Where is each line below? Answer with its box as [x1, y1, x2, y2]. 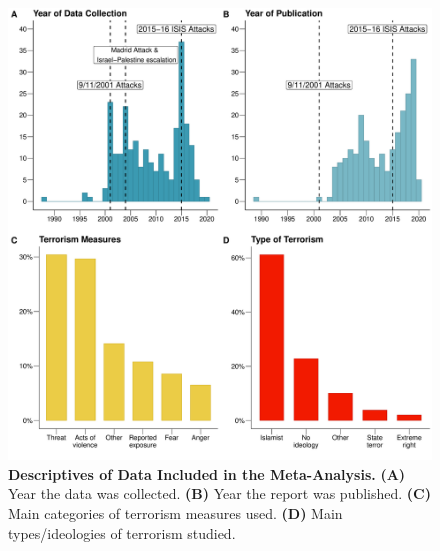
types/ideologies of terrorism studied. [8, 522, 236, 543]
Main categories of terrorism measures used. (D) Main [8, 503, 343, 524]
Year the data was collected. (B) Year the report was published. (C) [8, 483, 431, 504]
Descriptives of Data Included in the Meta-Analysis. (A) [8, 463, 406, 484]
